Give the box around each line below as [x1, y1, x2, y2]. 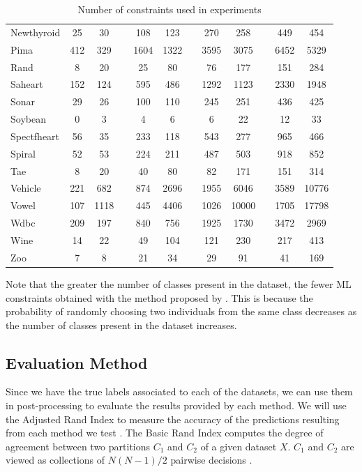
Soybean [10, 112, 46, 126]
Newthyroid [10, 24, 61, 39]
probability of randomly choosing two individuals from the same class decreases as [6, 304, 357, 319]
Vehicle [10, 181, 41, 195]
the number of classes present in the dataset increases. [6, 317, 237, 332]
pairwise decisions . [170, 452, 252, 467]
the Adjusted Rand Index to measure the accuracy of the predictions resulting [6, 411, 340, 426]
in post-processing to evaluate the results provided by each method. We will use [6, 398, 347, 413]
